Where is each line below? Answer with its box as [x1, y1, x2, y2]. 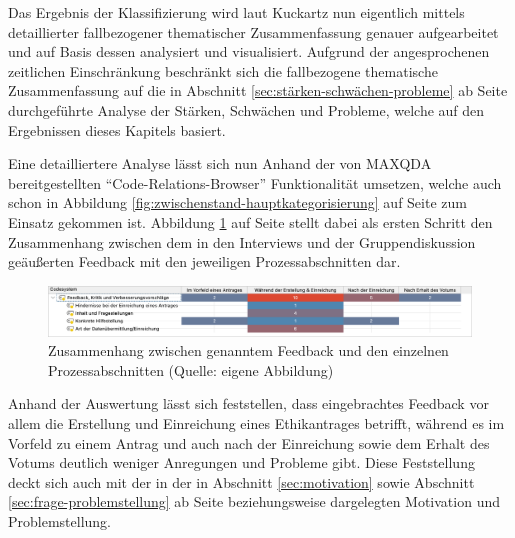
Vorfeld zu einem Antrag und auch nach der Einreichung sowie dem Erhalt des [8, 432, 490, 453]
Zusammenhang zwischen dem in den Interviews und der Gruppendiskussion [8, 231, 476, 252]
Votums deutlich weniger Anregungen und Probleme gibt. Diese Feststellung [8, 452, 475, 473]
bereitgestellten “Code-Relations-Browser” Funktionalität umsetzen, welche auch [8, 172, 502, 193]
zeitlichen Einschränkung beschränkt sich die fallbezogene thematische [8, 60, 438, 81]
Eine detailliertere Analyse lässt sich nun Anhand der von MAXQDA [8, 153, 432, 174]
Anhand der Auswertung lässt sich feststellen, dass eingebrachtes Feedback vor [8, 393, 489, 414]
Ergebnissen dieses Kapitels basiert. [8, 119, 226, 140]
